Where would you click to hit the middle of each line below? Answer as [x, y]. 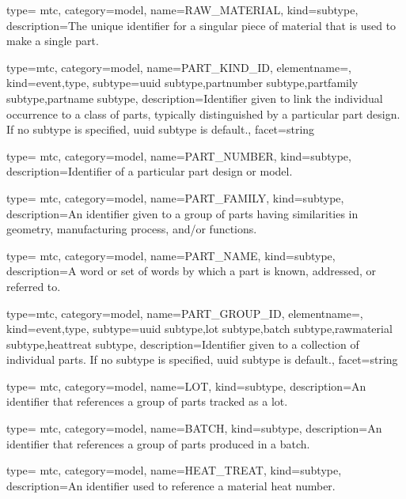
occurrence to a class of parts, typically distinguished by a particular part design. [203, 113]
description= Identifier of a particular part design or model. [150, 171]
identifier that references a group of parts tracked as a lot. [147, 401]
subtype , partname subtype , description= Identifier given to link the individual [195, 98]
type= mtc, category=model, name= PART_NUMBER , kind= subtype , [179, 155]
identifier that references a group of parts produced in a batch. [158, 443]
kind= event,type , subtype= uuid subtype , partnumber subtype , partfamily [182, 83]
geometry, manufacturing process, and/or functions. [132, 229]
